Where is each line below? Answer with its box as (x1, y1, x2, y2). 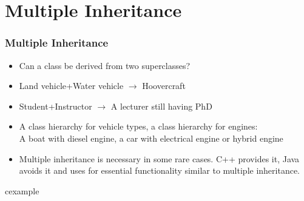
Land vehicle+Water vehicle (19, 79, 124, 92)
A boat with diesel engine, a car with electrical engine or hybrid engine (19, 131, 283, 144)
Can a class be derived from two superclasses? (19, 59, 191, 71)
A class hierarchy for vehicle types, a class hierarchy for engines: (19, 120, 258, 133)
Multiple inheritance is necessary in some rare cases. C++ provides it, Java (19, 152, 300, 165)
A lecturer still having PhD (110, 99, 212, 112)
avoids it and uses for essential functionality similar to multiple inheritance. (19, 164, 300, 177)
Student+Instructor (19, 99, 92, 112)
